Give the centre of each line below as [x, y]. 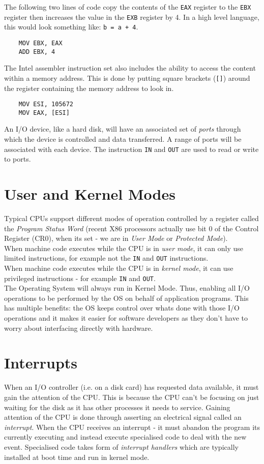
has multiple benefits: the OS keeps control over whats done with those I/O [122, 308]
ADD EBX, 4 [37, 52]
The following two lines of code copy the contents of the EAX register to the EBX [128, 7]
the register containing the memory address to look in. [89, 88]
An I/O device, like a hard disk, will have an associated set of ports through [123, 129]
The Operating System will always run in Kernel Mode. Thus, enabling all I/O [127, 288]
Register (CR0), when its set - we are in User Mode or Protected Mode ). [116, 238]
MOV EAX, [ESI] [44, 113]
